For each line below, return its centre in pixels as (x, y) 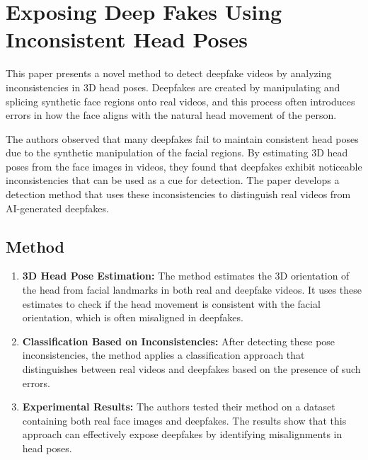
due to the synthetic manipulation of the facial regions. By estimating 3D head (177, 153)
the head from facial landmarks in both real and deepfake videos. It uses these (192, 290)
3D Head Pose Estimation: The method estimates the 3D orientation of (186, 276)
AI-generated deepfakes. (57, 208)
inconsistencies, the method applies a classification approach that (163, 355)
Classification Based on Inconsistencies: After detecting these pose (179, 341)
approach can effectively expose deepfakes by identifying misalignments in (182, 434)
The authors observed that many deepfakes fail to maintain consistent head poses (182, 138)
